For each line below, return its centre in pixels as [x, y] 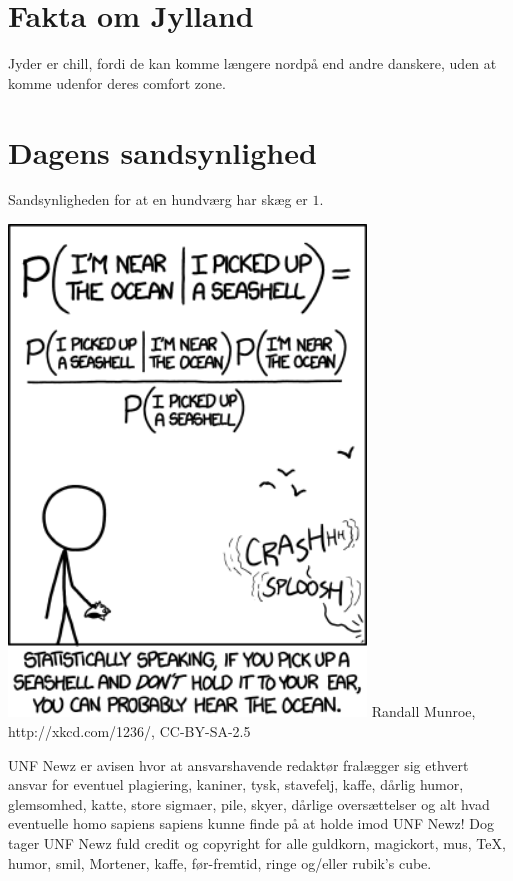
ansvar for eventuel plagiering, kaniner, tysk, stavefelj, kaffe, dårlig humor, [236, 784]
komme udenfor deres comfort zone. [117, 82]
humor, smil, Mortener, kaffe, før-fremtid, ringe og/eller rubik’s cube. [220, 862]
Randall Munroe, [423, 711]
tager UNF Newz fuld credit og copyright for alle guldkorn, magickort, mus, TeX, [257, 842]
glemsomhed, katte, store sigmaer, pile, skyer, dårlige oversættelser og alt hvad [249, 803]
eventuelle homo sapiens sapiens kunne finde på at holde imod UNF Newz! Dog [251, 823]
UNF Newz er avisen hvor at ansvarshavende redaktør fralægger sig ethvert [238, 764]
